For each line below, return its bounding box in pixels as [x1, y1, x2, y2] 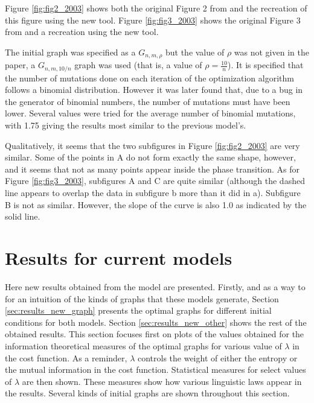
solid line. [5, 210, 40, 223]
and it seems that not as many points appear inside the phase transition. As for [5, 162, 300, 175]
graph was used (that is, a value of [74, 59, 202, 71]
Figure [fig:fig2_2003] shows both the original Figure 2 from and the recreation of [5, 2, 307, 14]
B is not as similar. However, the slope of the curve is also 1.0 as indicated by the [5, 198, 307, 211]
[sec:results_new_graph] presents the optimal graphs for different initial [5, 304, 272, 317]
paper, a [5, 59, 36, 71]
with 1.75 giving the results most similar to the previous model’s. [5, 119, 246, 132]
